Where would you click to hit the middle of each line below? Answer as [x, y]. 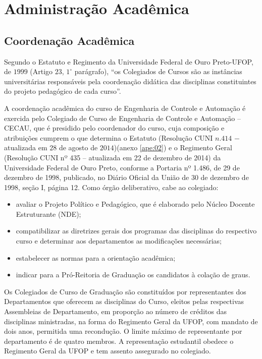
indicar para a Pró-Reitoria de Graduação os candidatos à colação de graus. [133, 275]
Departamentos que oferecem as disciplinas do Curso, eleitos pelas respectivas [124, 301]
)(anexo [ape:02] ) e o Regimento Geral [173, 147]
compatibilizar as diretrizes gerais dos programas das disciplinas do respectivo [136, 231]
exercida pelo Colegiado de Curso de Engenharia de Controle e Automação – [123, 118]
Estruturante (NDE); [48, 214]
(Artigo [41, 71]
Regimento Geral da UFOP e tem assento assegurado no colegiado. [108, 351]
